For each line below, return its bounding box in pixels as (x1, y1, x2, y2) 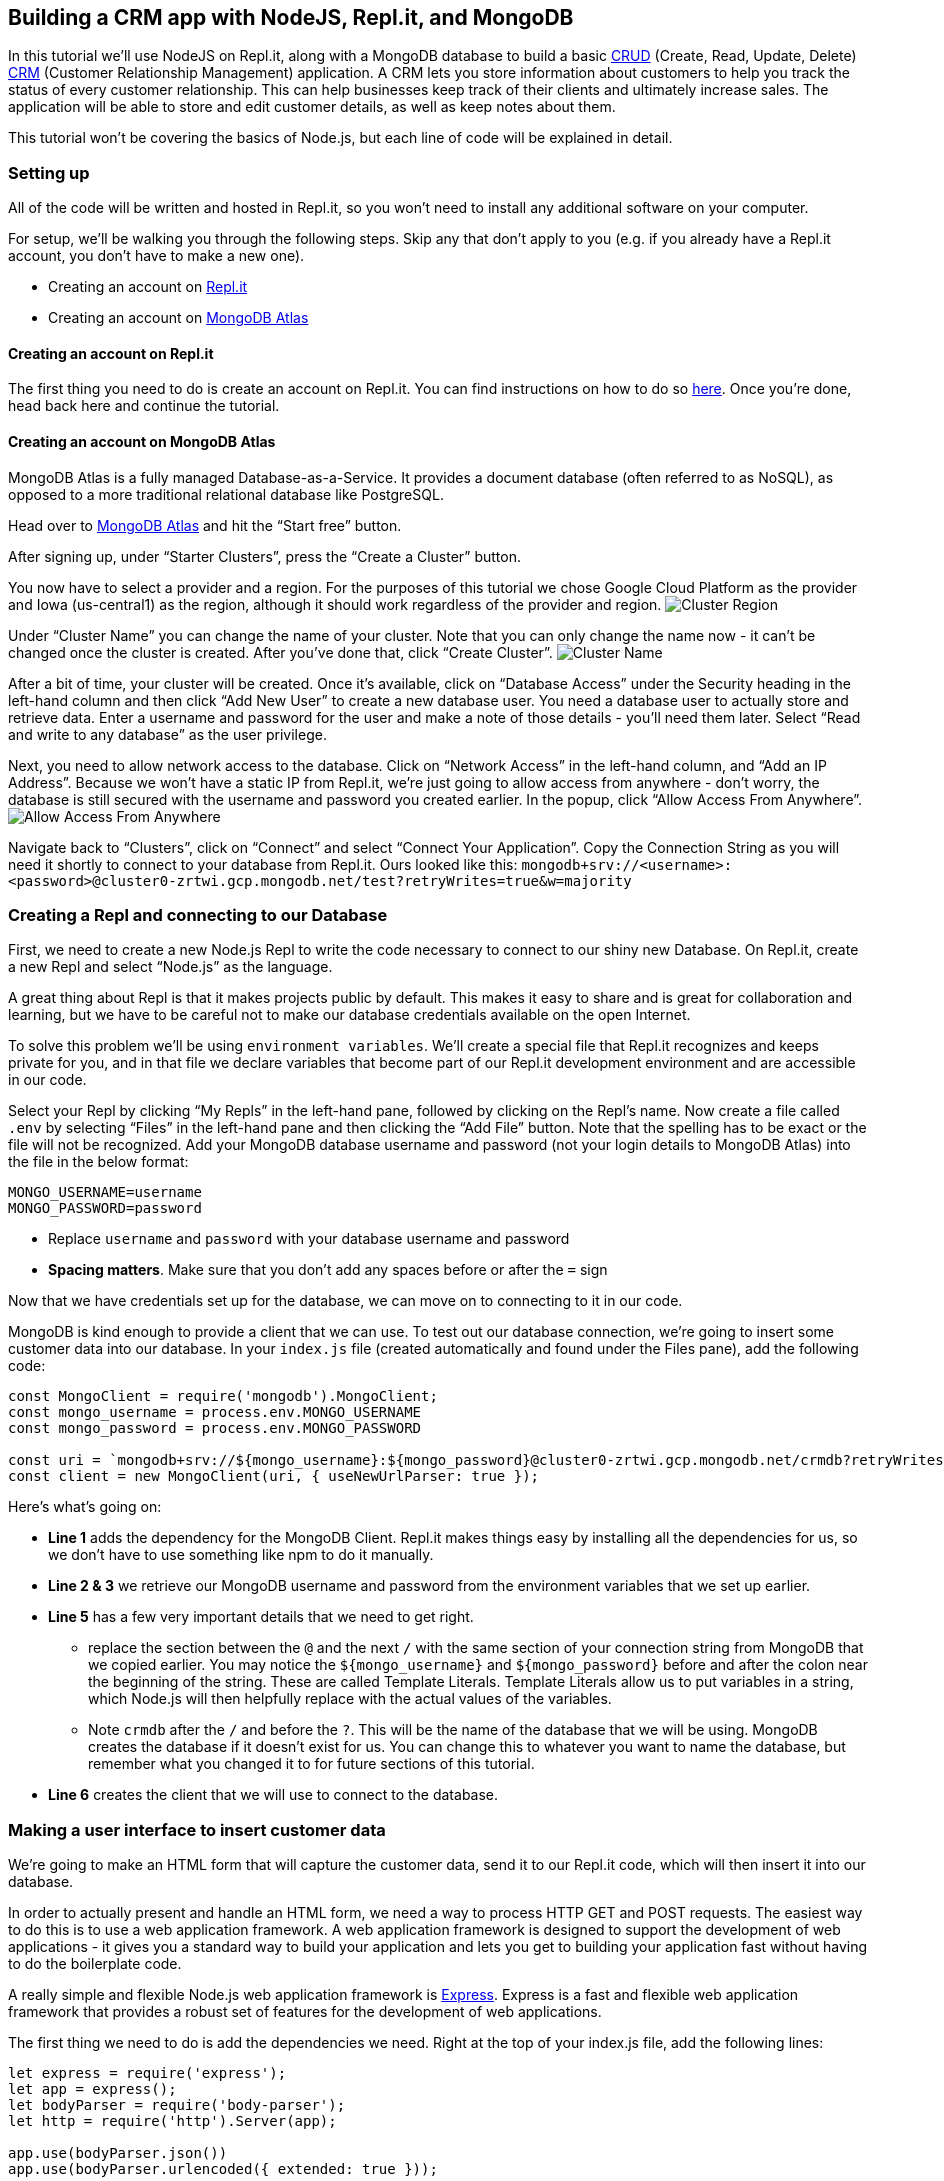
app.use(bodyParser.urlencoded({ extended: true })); (8, 2161, 438, 2178)
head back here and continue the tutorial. (8, 397, 280, 415)
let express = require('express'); (8, 2065, 287, 2082)
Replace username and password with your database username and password (48, 1230, 570, 1248)
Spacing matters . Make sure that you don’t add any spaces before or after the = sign (48, 1261, 608, 1279)
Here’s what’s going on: (8, 1498, 162, 1516)
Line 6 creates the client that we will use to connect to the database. (48, 1786, 499, 1804)
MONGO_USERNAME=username (8, 1184, 202, 1201)
